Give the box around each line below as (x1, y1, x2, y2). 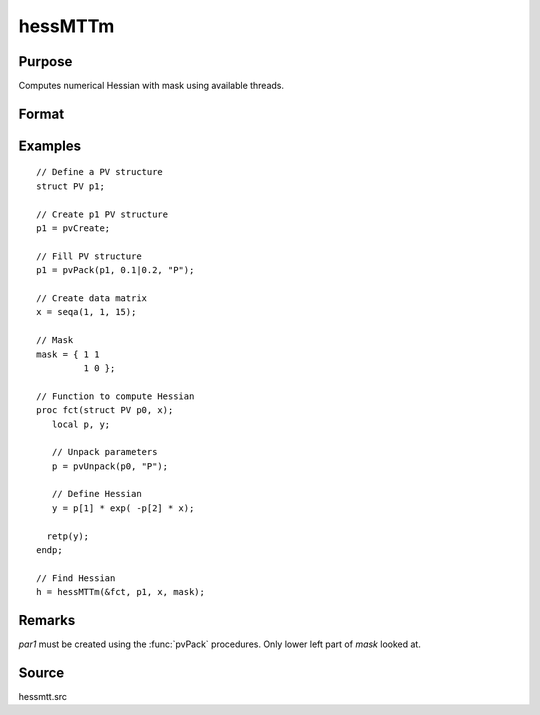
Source (18, 664, 65, 681)
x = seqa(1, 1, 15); (36, 306, 137, 318)
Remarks (18, 612, 76, 629)
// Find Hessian (36, 572, 116, 584)
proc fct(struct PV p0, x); (36, 405, 174, 416)
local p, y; (51, 418, 111, 430)
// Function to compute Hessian (36, 390, 195, 402)
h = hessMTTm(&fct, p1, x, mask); (36, 586, 205, 598)
